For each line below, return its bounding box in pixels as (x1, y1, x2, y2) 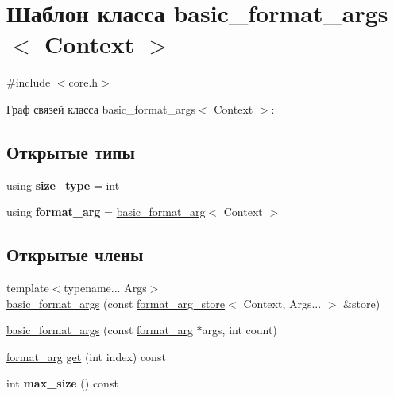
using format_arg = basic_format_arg (6, 203, 206, 220)
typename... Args (64, 279, 147, 296)
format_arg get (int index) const (6, 348, 166, 364)
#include (6, 74, 51, 91)
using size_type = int (6, 176, 120, 193)
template (6, 279, 49, 296)
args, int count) (202, 322, 277, 338)
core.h (68, 74, 98, 91)
